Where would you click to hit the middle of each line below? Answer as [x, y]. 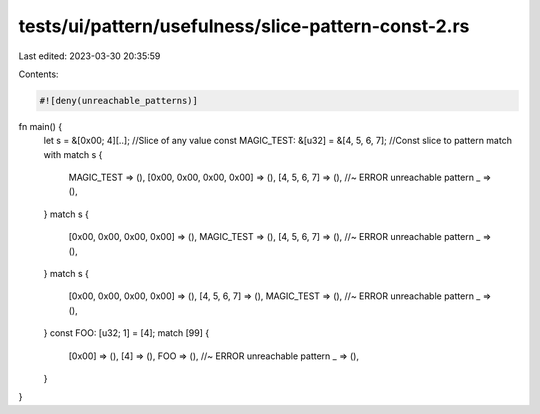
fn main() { [40, 126]
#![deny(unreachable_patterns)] [119, 100]
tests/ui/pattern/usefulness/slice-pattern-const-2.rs [244, 26]
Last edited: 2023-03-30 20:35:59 [89, 56]
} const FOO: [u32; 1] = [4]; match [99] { [126, 333]
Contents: [38, 74]
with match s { [73, 154]
